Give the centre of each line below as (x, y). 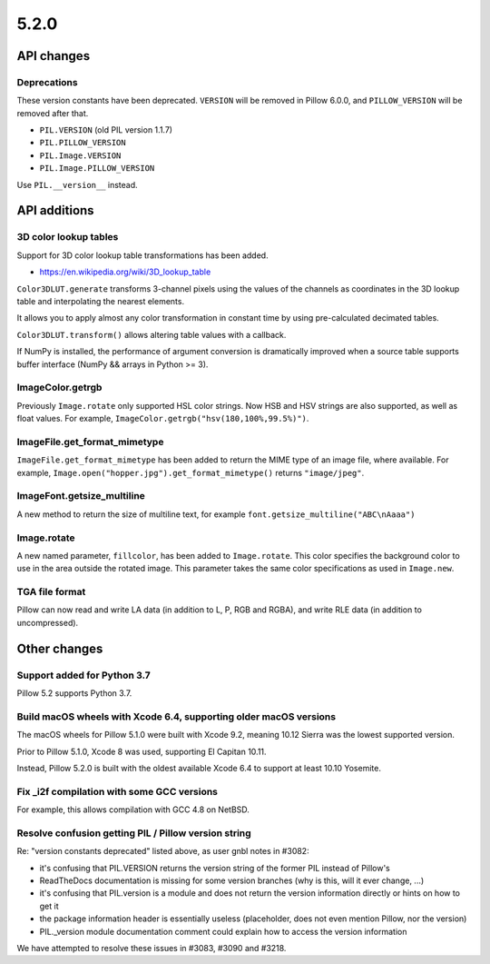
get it (49, 906)
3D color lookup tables (68, 237)
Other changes (60, 648)
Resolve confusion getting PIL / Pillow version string (134, 833)
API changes (54, 56)
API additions (55, 210)
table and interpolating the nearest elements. (101, 301)
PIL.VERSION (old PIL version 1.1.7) (106, 130)
